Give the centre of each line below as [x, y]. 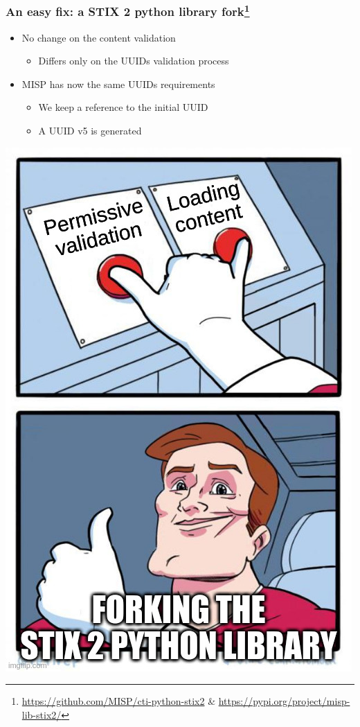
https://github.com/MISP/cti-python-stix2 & [119, 701]
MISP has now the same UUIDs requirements [118, 84]
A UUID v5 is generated [90, 131]
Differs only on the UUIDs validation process [134, 61]
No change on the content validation [99, 37]
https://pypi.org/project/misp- [284, 701]
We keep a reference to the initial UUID [123, 107]
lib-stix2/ [42, 714]
